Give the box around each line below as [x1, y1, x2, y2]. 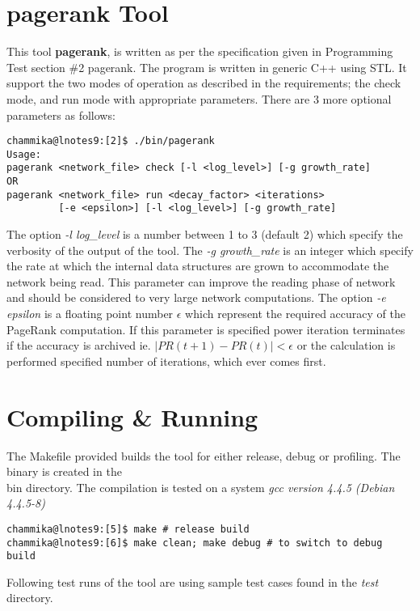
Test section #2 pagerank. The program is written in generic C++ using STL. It [6, 58, 407, 75]
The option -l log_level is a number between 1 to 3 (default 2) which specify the [6, 226, 403, 243]
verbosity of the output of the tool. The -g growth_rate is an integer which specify [6, 241, 414, 258]
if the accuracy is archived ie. [6, 337, 151, 354]
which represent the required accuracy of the [185, 305, 405, 321]
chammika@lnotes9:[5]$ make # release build [6, 523, 250, 535]
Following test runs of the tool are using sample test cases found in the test [6, 573, 379, 590]
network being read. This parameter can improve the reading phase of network [6, 273, 396, 290]
